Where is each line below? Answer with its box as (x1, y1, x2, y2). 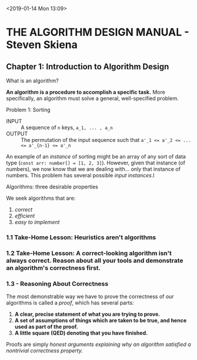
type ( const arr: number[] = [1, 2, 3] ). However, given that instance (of (6, 159, 185, 166)
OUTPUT (6, 130, 28, 137)
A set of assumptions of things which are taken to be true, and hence (14, 317, 187, 324)
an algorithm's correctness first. (6, 263, 101, 272)
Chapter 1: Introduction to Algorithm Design (6, 61, 169, 71)
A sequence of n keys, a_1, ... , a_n (21, 124, 113, 131)
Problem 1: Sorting (6, 106, 51, 113)
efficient (14, 212, 35, 219)
